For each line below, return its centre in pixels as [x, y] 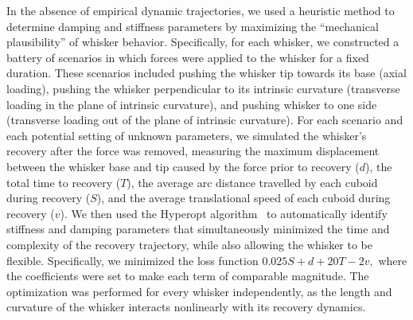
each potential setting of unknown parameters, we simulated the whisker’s [187, 135]
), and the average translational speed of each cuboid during [244, 198]
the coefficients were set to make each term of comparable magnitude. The [188, 276]
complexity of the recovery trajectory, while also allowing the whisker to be [189, 244]
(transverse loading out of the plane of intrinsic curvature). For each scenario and [205, 120]
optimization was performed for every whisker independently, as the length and [199, 291]
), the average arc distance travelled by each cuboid [252, 182]
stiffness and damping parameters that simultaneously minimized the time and [198, 229]
